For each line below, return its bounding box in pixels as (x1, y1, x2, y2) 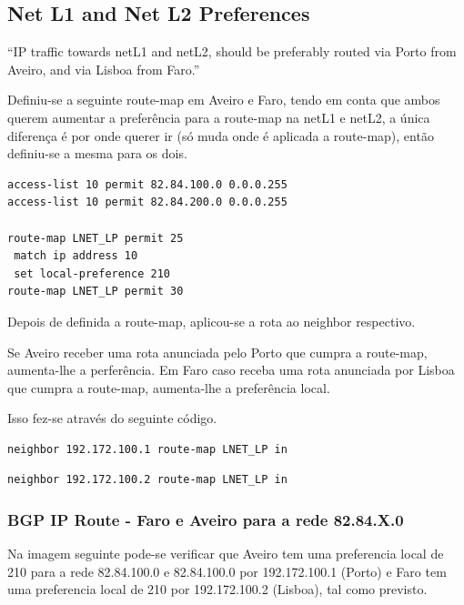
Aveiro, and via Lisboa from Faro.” (7, 59, 200, 78)
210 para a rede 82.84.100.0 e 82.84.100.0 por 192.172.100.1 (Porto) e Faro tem (7, 561, 447, 580)
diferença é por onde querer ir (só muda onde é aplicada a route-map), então (7, 126, 434, 145)
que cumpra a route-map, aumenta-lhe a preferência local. (7, 378, 330, 397)
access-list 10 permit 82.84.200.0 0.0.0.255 (7, 196, 287, 209)
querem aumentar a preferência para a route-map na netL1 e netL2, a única (7, 107, 430, 126)
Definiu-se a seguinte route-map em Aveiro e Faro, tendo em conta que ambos (7, 90, 440, 109)
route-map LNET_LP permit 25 (7, 231, 184, 245)
